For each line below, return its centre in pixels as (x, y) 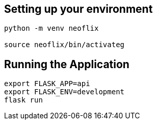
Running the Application (67, 64)
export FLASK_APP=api (47, 84)
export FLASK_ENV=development (64, 92)
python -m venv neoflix (51, 28)
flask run (23, 100)
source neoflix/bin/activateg (64, 45)
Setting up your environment (78, 9)
